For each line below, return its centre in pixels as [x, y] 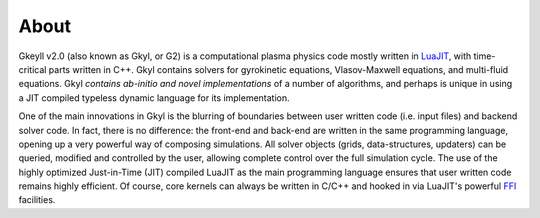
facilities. [37, 200]
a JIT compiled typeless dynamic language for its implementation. [154, 97]
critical [32, 69]
